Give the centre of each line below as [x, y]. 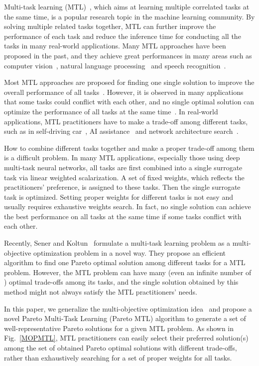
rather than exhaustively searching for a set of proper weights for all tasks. [118, 357]
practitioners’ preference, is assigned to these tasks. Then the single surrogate [122, 187]
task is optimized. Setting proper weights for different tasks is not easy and [119, 196]
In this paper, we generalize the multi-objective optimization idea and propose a [128, 308]
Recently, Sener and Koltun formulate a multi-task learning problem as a [117, 243]
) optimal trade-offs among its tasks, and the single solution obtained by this [121, 282]
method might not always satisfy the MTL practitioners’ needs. [101, 292]
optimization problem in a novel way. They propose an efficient [130, 252]
